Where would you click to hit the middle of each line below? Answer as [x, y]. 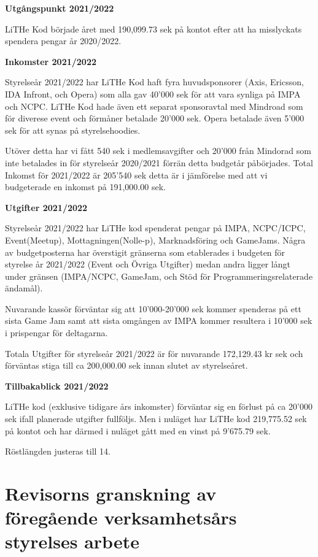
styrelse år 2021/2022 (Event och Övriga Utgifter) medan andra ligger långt [148, 264]
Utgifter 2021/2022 [46, 207]
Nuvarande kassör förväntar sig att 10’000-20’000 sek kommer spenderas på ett [153, 308]
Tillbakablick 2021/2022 [57, 386]
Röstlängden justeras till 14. [58, 451]
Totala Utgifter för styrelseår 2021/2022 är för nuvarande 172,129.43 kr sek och [154, 353]
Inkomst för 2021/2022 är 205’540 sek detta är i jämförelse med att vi [136, 175]
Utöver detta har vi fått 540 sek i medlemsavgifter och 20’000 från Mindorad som [158, 151]
